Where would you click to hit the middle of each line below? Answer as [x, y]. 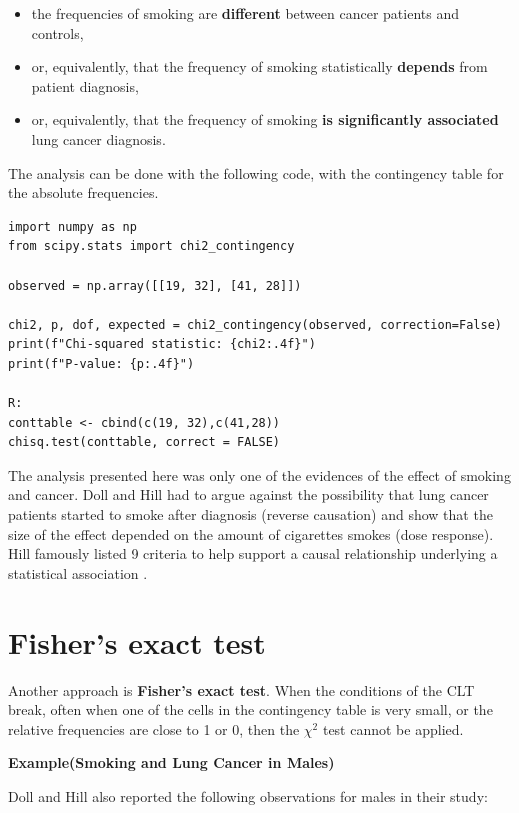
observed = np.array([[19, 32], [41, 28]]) [155, 285]
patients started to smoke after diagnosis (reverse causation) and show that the [250, 514]
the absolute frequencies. [83, 192]
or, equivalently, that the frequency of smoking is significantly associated [265, 119]
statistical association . [78, 572]
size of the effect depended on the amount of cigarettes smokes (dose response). [251, 533]
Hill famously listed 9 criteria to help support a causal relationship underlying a [253, 553]
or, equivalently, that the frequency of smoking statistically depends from [259, 66]
